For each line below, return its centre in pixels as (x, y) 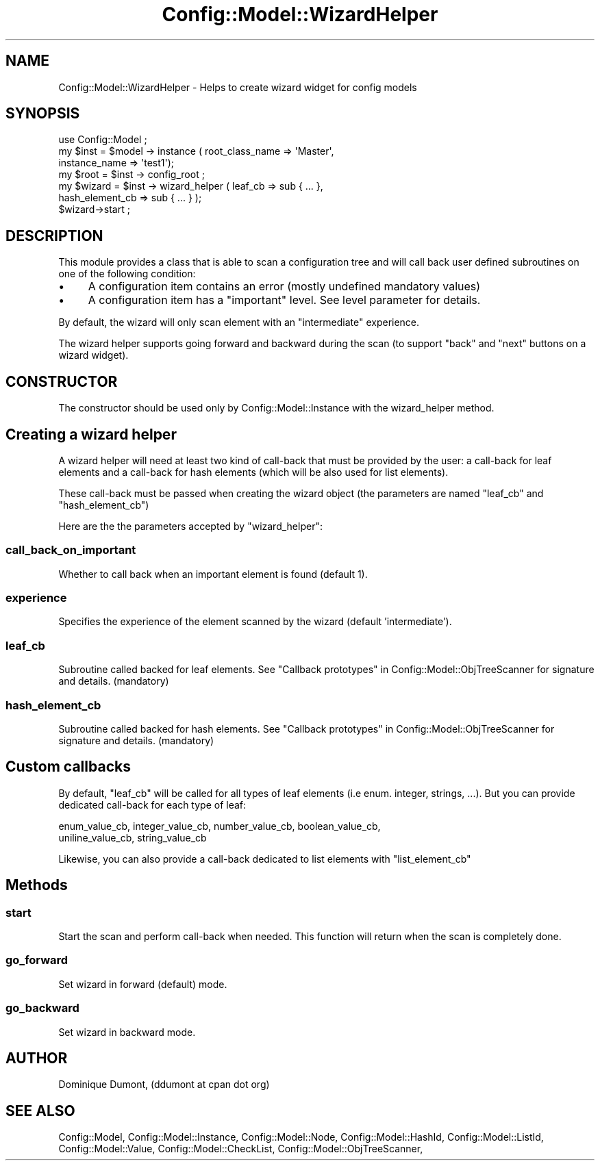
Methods (37, 885)
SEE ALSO (40, 1111)
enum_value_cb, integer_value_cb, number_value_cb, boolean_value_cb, (220, 826)
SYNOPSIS (43, 114)
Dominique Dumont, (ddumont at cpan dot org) (164, 1085)
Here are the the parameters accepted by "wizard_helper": (190, 526)
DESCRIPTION (54, 236)
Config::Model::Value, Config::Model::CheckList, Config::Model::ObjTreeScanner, (241, 1149)
